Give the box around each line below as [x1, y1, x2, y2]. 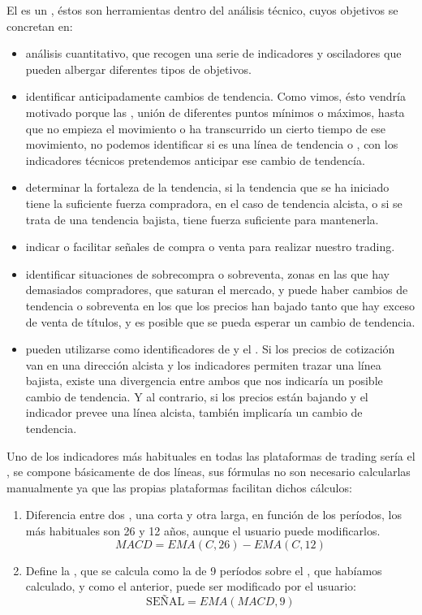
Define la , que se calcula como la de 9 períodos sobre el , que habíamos [25, 561, 382, 578]
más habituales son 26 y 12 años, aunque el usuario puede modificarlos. [25, 522, 381, 539]
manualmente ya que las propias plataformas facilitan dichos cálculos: [6, 479, 352, 496]
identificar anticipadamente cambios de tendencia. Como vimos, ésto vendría [25, 88, 406, 105]
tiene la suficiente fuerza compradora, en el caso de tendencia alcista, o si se [25, 194, 403, 211]
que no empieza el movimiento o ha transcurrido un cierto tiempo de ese [25, 119, 386, 136]
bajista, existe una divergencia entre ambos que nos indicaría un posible [25, 372, 383, 389]
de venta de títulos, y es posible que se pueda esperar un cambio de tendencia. [25, 313, 416, 330]
